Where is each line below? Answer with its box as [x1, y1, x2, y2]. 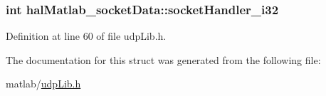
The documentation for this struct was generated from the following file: [6, 52, 321, 67]
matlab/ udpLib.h [6, 76, 81, 91]
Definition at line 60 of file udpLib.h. [6, 28, 167, 43]
